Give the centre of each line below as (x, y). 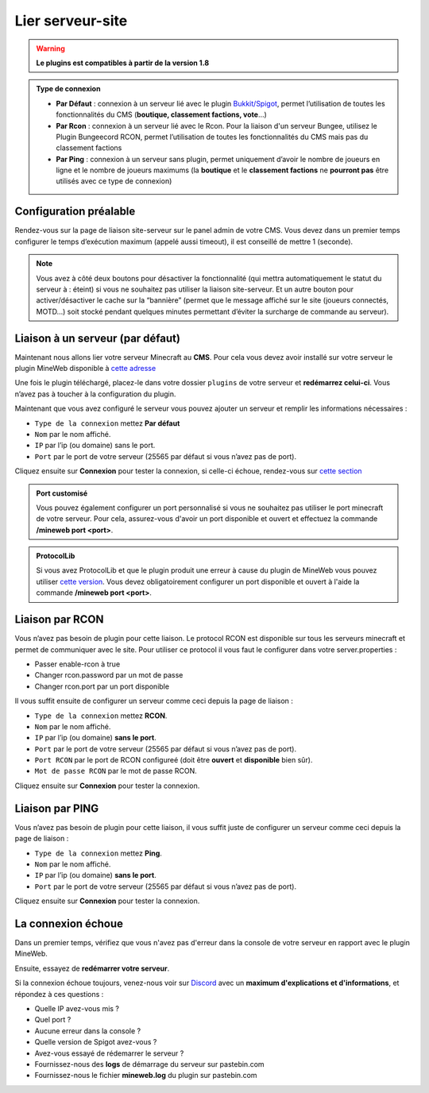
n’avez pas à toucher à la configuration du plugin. (95, 394)
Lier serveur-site (71, 21)
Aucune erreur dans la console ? (88, 1031)
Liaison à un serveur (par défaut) (97, 338)
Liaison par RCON (59, 620)
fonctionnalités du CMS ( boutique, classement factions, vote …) (162, 114)
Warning (50, 48)
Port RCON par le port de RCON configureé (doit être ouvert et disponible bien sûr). (174, 760)
